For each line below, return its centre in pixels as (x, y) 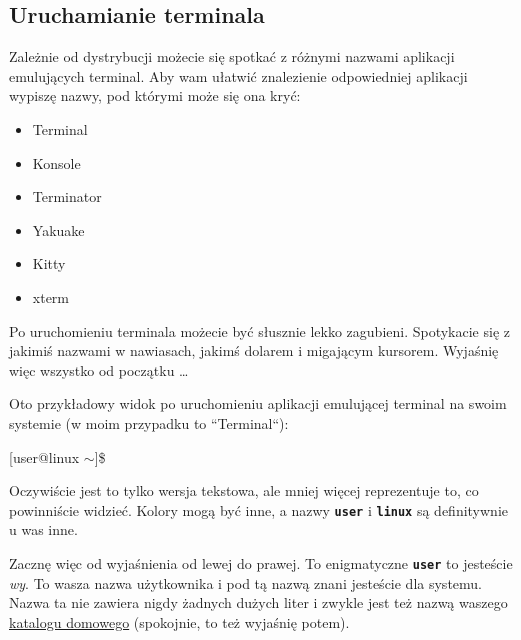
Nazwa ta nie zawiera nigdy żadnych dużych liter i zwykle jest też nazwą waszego (258, 602)
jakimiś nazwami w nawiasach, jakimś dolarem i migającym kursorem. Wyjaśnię (254, 350)
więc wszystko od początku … (99, 369)
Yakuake (58, 229)
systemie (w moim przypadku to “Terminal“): (149, 422)
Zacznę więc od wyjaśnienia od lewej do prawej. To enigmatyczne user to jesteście (261, 562)
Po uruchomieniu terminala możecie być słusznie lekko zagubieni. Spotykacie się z (260, 330)
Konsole (56, 162)
